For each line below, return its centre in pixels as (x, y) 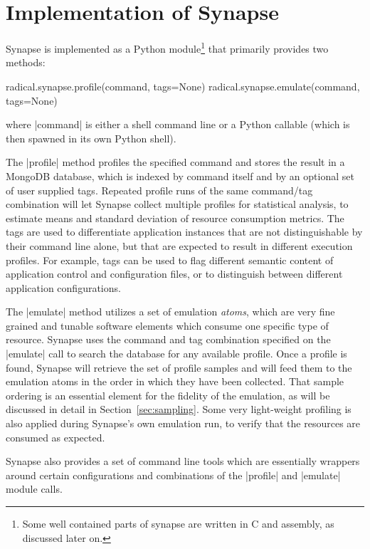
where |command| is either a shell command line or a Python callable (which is (178, 124)
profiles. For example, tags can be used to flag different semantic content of (170, 260)
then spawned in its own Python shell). (91, 138)
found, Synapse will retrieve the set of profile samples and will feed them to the (179, 367)
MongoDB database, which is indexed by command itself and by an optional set (180, 176)
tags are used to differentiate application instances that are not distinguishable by (184, 232)
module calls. (34, 489)
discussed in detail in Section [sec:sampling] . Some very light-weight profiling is (179, 409)
